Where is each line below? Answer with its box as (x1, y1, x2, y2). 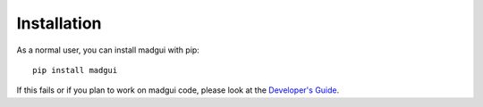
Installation (16, 13, 102, 33)
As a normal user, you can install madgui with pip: (16, 45, 200, 55)
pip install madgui (32, 65, 118, 75)
